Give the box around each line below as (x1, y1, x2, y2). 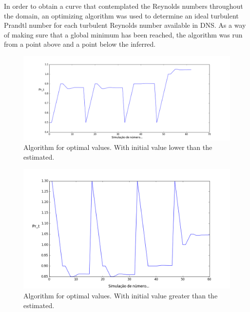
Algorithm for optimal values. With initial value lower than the (23, 142, 212, 152)
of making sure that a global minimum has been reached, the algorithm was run (4, 29, 243, 39)
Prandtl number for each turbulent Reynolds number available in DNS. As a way (4, 20, 246, 30)
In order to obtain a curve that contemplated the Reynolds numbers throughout (4, 1, 243, 11)
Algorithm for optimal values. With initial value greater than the (23, 291, 218, 301)
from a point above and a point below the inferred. (4, 39, 156, 49)
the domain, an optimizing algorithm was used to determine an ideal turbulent (4, 10, 239, 20)
